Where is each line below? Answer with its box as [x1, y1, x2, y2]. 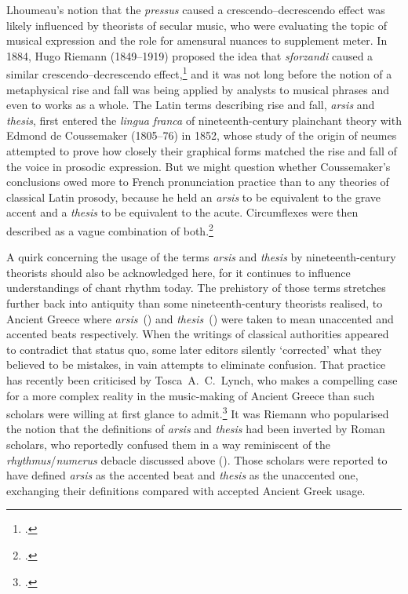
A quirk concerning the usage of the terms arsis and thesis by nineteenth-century [6, 249, 396, 265]
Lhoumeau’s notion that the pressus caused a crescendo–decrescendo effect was [6, 2, 385, 17]
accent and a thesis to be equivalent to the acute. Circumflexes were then [6, 204, 359, 220]
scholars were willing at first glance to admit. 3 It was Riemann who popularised [6, 403, 389, 421]
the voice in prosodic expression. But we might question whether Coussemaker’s [6, 158, 391, 174]
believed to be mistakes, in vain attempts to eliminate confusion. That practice [6, 356, 386, 373]
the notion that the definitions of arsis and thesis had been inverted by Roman [6, 421, 385, 437]
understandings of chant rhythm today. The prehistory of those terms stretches [6, 279, 386, 296]
